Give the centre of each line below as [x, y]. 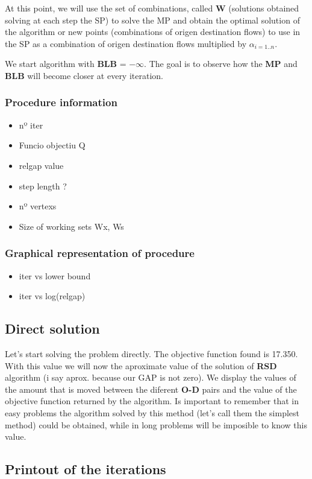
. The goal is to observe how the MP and [221, 64]
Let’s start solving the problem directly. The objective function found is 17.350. [151, 353]
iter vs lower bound [55, 275]
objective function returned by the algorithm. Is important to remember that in [152, 401]
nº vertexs [38, 206]
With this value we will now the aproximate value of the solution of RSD [141, 365]
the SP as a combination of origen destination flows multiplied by [126, 43]
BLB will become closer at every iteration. [84, 75]
